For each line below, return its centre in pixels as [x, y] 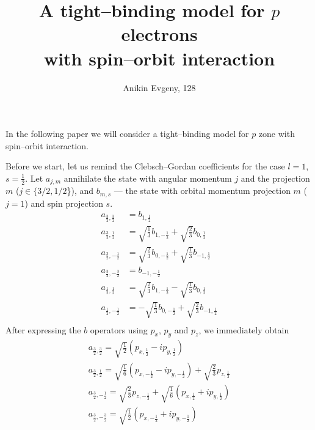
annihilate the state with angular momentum [148, 178]
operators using [119, 329]
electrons [159, 34]
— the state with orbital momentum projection [202, 191]
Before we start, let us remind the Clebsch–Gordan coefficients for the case [145, 166]
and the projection [275, 178]
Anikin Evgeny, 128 [159, 87]
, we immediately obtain [244, 329]
